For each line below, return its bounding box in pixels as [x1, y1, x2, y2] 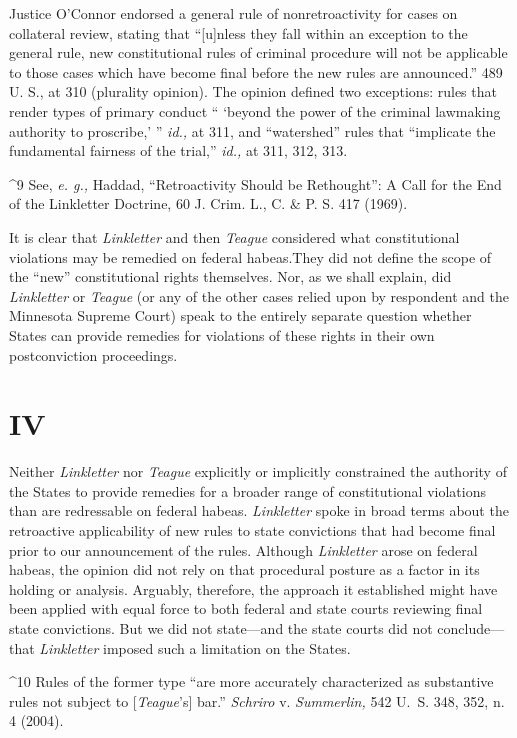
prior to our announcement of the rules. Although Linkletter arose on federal [9, 539, 478, 560]
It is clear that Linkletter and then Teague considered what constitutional [9, 226, 460, 247]
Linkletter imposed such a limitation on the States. [39, 637, 351, 658]
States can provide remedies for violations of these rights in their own [9, 324, 435, 345]
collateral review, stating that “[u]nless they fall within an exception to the [9, 22, 468, 43]
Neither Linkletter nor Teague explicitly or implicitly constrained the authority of [9, 461, 507, 482]
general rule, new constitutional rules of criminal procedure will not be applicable [9, 42, 508, 63]
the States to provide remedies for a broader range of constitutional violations [9, 480, 486, 501]
